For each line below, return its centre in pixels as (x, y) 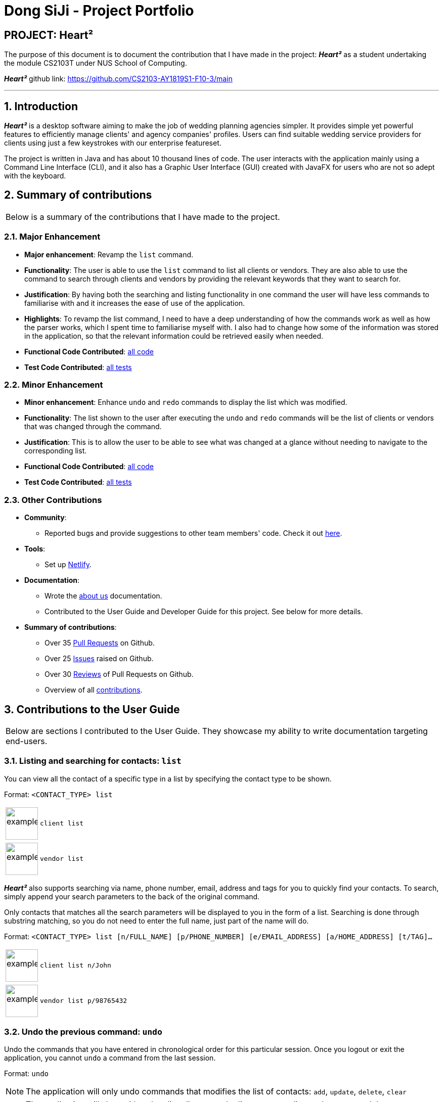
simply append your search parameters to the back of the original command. (132, 896)
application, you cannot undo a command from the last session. (110, 1058)
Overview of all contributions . (94, 690)
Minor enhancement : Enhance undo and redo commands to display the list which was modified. (186, 402)
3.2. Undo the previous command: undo (83, 1032)
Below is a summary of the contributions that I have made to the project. (143, 217)
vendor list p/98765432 (84, 1001)
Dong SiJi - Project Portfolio (99, 11)
